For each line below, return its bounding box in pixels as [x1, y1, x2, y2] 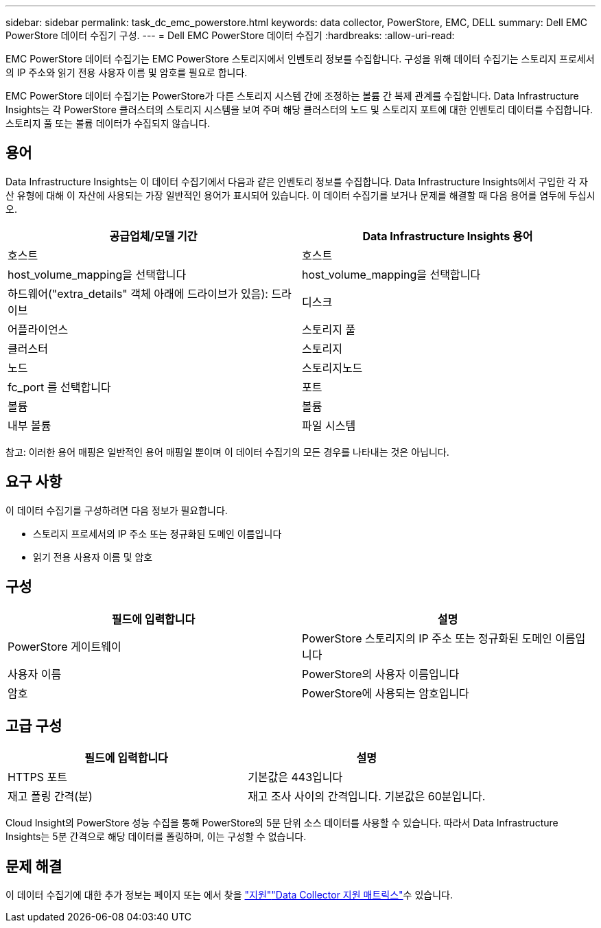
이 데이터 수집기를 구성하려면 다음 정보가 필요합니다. [5, 504, 228, 516]
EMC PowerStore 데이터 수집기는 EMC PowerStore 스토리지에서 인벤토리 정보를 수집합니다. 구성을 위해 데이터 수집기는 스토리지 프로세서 [5, 53, 595, 65]
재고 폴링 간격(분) [8, 789, 93, 804]
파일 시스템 [302, 418, 356, 432]
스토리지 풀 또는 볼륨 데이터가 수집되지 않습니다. [5, 117, 211, 129]
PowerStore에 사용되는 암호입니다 [302, 686, 469, 700]
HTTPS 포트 [8, 770, 67, 785]
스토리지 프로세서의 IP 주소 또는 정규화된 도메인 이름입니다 [33, 527, 282, 540]
